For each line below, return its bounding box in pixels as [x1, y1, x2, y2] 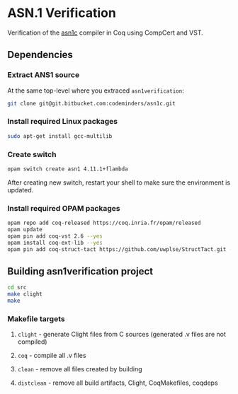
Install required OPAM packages [7, 203, 120, 213]
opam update [7, 226, 42, 233]
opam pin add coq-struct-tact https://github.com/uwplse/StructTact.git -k [7, 245, 236, 253]
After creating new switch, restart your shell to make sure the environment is [7, 178, 231, 187]
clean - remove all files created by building [17, 365, 143, 373]
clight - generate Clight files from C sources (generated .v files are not [17, 330, 227, 339]
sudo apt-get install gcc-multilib [7, 132, 113, 139]
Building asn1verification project [7, 265, 154, 277]
